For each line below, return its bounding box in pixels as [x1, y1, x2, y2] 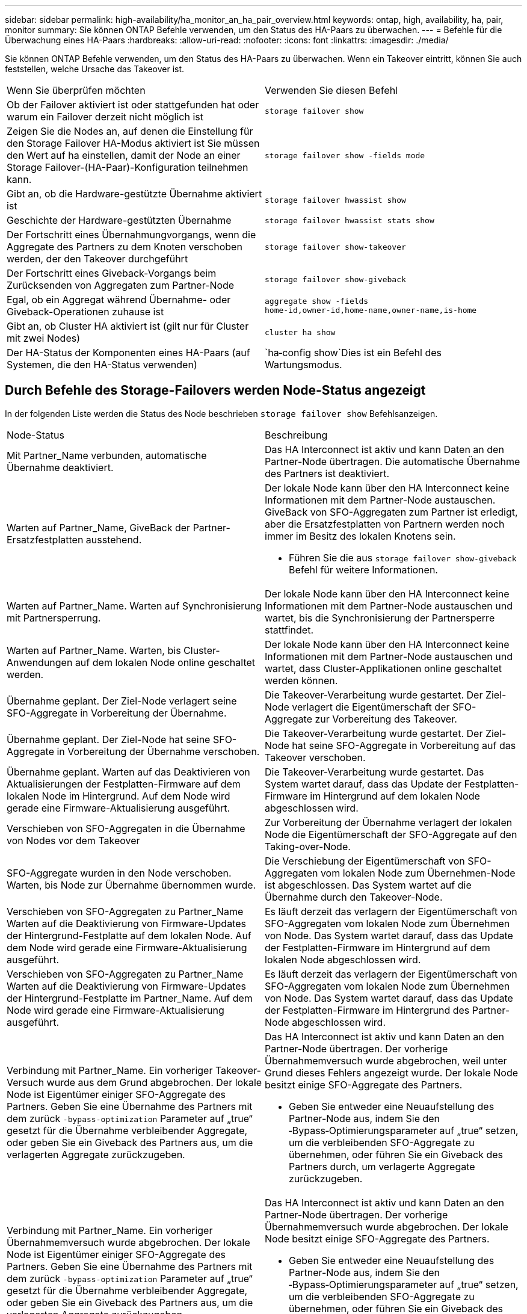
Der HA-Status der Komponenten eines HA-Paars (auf [7, 347, 250, 359]
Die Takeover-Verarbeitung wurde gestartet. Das [265, 765, 484, 778]
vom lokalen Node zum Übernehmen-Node [320, 866, 516, 879]
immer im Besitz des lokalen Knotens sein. [265, 529, 456, 542]
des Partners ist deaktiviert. [265, 467, 390, 480]
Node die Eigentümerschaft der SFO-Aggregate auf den [265, 828, 517, 841]
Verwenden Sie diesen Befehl [265, 84, 398, 96]
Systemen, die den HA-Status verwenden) [7, 359, 197, 371]
